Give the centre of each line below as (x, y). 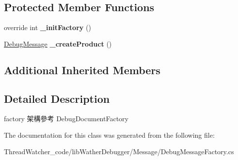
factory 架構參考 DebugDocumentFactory (66, 119)
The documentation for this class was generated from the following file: (109, 135)
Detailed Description (57, 98)
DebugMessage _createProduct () (58, 43)
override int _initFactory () (48, 27)
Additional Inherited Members (82, 70)
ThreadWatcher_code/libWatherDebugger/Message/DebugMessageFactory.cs (119, 151)
